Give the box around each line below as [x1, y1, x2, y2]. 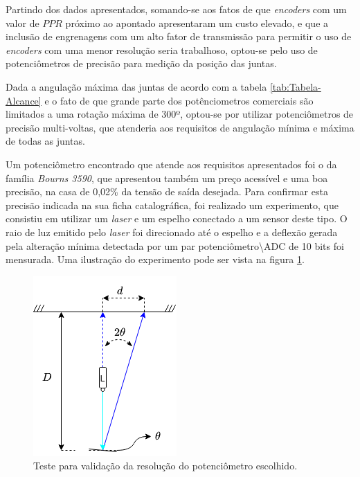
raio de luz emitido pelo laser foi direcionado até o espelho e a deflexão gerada [6, 224, 338, 239]
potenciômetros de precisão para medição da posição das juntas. [6, 56, 277, 71]
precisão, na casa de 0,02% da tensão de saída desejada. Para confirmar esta [6, 184, 328, 199]
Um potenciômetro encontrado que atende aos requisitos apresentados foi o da [6, 156, 337, 171]
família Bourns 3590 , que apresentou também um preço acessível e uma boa [6, 170, 328, 185]
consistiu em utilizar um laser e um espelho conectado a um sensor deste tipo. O [6, 211, 348, 226]
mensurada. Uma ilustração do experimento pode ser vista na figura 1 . [6, 252, 305, 267]
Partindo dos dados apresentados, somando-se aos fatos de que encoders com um [6, 2, 347, 16]
